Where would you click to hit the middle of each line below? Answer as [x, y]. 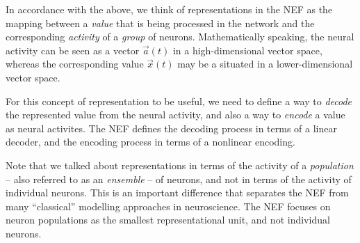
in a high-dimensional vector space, [247, 50]
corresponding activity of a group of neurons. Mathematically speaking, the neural [180, 37]
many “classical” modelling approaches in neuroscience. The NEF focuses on [168, 206]
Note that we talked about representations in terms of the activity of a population [180, 165]
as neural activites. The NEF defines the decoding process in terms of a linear [171, 128]
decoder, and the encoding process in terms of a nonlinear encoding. [150, 142]
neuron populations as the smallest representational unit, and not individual [168, 220]
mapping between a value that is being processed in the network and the [160, 23]
